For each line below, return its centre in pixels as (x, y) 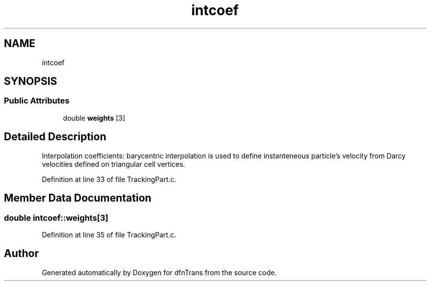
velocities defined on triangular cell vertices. (114, 164)
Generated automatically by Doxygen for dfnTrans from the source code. (159, 272)
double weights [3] (94, 118)
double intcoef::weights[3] (56, 218)
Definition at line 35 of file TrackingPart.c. (109, 234)
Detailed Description (55, 137)
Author (21, 254)
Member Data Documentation (78, 198)
